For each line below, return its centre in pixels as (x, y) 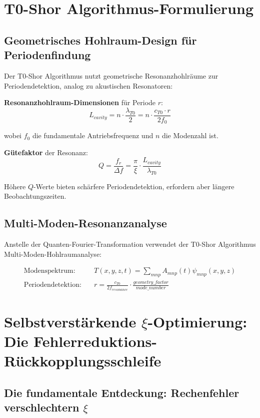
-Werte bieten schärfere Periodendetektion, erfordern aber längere (134, 186)
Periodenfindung (47, 55)
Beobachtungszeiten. (35, 196)
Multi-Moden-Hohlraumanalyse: (53, 254)
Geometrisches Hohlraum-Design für (100, 40)
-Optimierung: (197, 321)
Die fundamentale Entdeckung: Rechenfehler (122, 392)
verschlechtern (42, 407)
